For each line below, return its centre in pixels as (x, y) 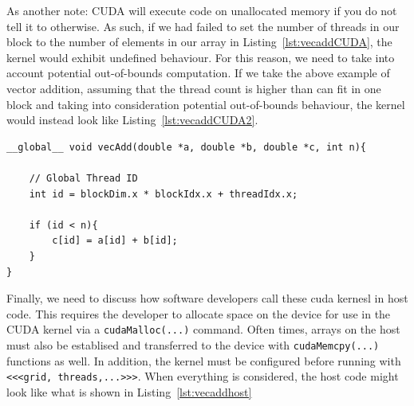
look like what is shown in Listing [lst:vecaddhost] (129, 391)
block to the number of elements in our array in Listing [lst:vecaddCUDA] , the (199, 42)
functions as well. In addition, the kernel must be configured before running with (204, 360)
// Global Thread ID (83, 178)
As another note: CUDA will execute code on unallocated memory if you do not (202, 10)
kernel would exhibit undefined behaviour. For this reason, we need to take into (201, 57)
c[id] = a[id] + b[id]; (115, 241)
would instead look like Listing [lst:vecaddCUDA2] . (132, 120)
